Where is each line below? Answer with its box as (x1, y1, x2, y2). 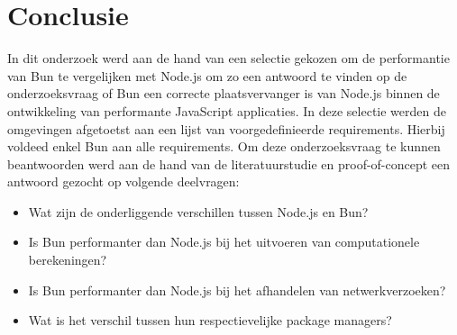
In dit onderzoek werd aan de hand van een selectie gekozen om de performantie (7, 49, 450, 68)
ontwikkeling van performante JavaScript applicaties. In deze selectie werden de (7, 101, 446, 120)
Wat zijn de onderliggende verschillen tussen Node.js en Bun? (28, 202, 369, 221)
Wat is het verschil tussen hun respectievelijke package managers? (28, 311, 392, 330)
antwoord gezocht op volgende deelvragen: (7, 172, 240, 191)
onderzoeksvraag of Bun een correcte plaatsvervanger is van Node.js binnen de (7, 84, 440, 103)
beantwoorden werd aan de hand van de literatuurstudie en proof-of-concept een (7, 154, 451, 173)
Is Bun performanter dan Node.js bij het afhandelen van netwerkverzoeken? (28, 280, 446, 299)
